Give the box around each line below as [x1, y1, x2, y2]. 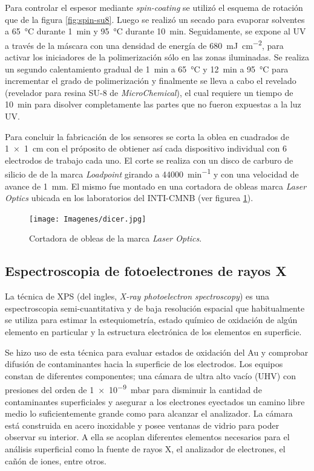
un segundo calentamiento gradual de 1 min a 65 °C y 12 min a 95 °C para [5, 62, 289, 75]
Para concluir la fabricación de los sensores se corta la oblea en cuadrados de [5, 130, 289, 143]
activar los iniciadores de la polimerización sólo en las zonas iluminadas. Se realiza [5, 51, 310, 63]
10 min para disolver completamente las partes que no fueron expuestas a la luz [5, 98, 301, 111]
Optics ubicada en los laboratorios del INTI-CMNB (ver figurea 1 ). [5, 191, 253, 204]
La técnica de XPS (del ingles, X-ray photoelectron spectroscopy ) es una [5, 290, 270, 303]
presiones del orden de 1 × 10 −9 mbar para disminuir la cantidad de [5, 382, 262, 396]
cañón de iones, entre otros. [5, 454, 106, 467]
